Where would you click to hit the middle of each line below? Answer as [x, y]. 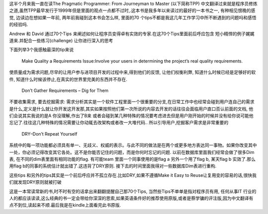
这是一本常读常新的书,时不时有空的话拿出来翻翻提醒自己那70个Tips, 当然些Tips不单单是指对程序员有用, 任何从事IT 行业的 [133, 191]
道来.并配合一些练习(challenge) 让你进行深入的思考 [61, 40]
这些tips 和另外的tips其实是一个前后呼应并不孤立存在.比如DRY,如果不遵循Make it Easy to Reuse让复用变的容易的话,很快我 [133, 175]
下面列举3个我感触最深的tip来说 [41, 50]
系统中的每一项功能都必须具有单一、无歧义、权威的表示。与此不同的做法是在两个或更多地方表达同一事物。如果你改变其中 [133, 145]
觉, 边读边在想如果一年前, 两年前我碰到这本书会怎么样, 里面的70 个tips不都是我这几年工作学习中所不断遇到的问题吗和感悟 [133, 17]
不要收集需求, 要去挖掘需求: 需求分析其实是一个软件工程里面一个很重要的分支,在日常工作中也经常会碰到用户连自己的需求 [132, 102]
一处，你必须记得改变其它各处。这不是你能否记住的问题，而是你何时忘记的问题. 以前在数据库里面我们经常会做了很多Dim [132, 152]
